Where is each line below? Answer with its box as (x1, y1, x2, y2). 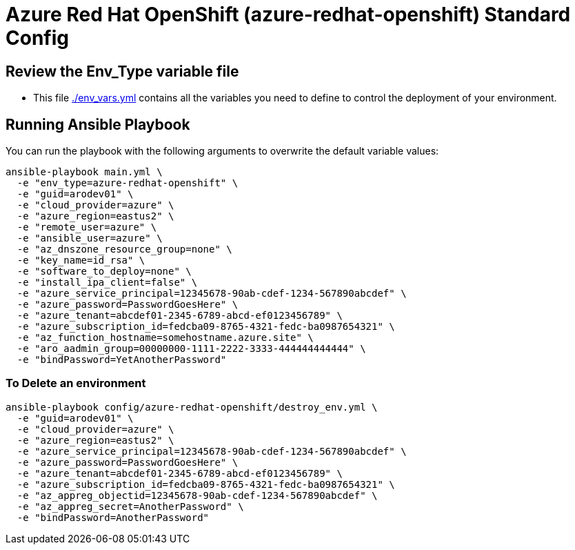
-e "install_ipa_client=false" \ (17, 277, 198, 288)
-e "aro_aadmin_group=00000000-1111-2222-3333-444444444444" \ (17, 343, 366, 355)
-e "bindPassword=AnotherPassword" (17, 511, 210, 523)
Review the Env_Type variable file (6, 62, 239, 80)
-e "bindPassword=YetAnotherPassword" (17, 354, 227, 366)
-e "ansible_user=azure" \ (17, 233, 163, 244)
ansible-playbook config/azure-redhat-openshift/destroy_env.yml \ (6, 401, 378, 413)
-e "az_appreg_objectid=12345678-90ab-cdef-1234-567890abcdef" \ (17, 489, 378, 501)
